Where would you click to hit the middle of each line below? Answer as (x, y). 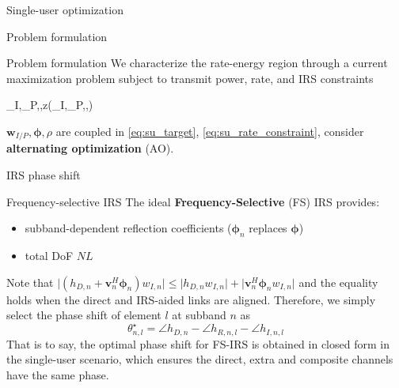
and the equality (338, 282)
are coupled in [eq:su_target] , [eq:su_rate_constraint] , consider (210, 131)
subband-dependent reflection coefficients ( (128, 228)
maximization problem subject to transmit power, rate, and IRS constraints (190, 78)
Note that (30, 282)
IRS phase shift (44, 175)
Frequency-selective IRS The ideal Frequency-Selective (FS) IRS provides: (193, 201)
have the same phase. (58, 374)
